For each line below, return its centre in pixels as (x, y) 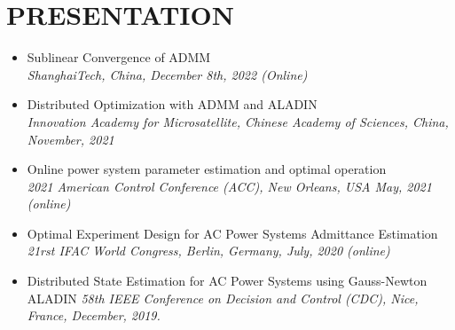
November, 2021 (71, 139)
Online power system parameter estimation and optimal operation (207, 169)
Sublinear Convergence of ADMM (119, 57)
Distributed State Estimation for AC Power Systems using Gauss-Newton (227, 281)
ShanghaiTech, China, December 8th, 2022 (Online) (167, 74)
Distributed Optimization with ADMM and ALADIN (172, 104)
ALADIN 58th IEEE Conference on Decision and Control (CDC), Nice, (223, 298)
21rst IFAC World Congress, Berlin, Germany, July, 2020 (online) (208, 251)
